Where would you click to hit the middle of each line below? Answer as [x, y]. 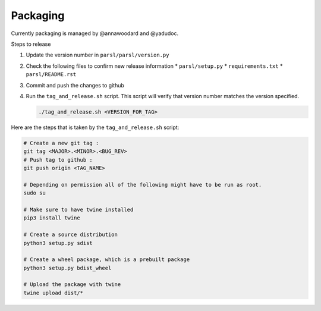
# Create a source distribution [71, 235]
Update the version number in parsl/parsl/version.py [97, 55]
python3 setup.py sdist [58, 243]
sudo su [34, 193]
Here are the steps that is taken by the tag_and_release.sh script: [95, 127]
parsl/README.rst [51, 75]
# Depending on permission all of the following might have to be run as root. [143, 185]
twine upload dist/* [53, 293]
